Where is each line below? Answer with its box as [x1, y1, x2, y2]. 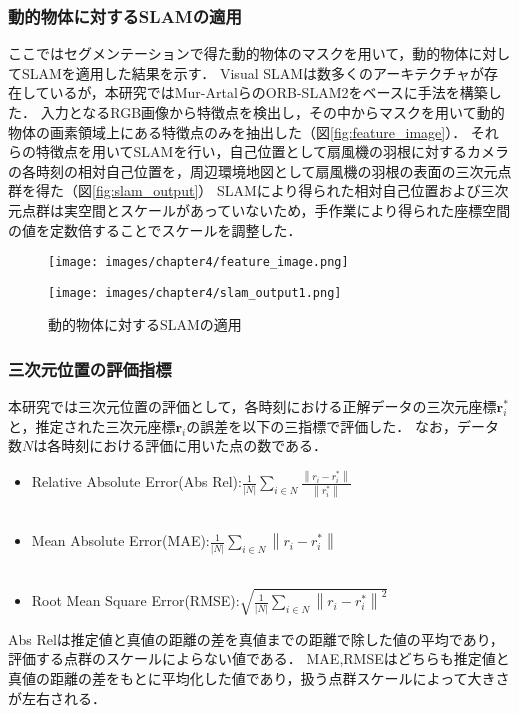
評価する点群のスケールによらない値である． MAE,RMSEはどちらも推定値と [8, 648, 510, 669]
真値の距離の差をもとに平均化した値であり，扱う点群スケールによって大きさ [8, 667, 510, 688]
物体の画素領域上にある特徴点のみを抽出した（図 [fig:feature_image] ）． [8, 121, 467, 142]
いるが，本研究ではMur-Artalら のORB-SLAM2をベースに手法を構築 [49, 82, 488, 103]
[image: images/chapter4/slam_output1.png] [48, 285, 342, 300]
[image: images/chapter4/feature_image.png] [48, 255, 349, 270]
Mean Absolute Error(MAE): [31, 530, 210, 551]
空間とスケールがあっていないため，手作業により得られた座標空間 [77, 199, 511, 220]
